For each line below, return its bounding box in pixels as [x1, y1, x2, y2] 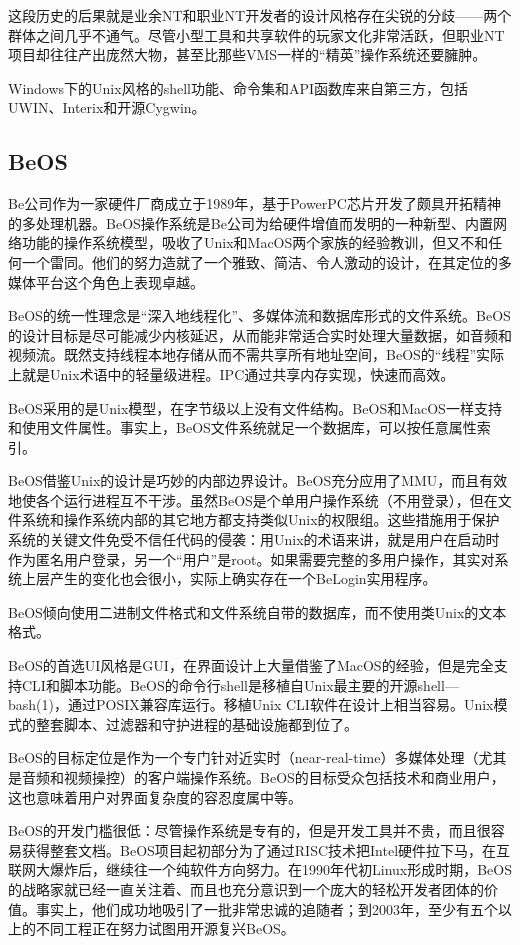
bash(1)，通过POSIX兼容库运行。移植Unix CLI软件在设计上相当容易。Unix [8, 694, 494, 715]
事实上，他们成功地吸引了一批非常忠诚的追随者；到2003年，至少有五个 [35, 898, 498, 919]
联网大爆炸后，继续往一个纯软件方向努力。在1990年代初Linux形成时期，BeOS [8, 859, 513, 880]
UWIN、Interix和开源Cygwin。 [8, 97, 206, 118]
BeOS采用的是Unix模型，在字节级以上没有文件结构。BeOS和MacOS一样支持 [8, 397, 502, 418]
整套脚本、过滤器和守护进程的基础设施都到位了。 [35, 713, 358, 734]
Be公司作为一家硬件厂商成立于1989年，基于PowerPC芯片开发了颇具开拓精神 [8, 193, 501, 214]
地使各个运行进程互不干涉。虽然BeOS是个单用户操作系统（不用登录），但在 [8, 489, 498, 510]
